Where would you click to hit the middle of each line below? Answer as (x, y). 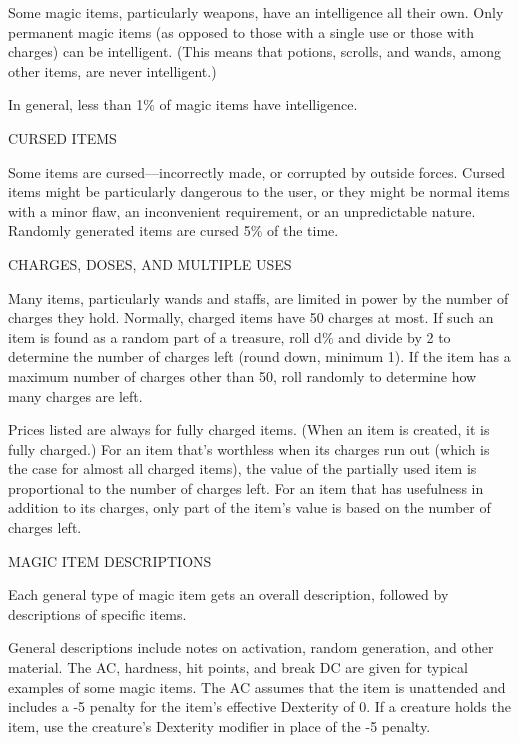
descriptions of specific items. (97, 613)
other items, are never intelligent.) (112, 70)
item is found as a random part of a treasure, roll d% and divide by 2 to (229, 336)
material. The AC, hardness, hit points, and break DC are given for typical (238, 667)
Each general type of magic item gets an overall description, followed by (228, 594)
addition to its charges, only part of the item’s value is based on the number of (249, 507)
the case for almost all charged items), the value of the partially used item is (242, 468)
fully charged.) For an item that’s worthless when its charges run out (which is (249, 448)
